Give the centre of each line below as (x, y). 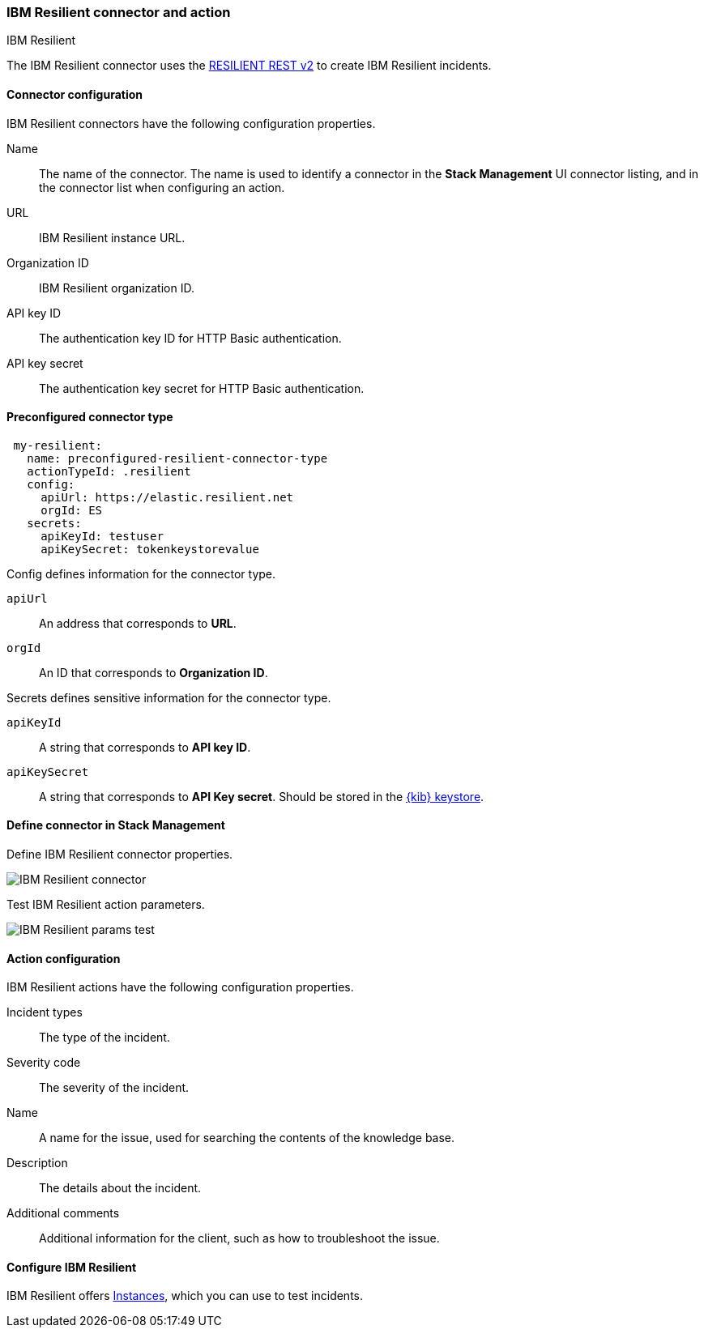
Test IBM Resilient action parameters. (106, 905)
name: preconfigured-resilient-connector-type (177, 458)
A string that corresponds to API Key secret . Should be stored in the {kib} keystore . (262, 796)
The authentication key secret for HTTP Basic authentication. (202, 388)
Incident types (45, 1012)
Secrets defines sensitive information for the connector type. (169, 697)
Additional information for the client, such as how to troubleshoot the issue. (239, 1238)
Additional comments (63, 1213)
